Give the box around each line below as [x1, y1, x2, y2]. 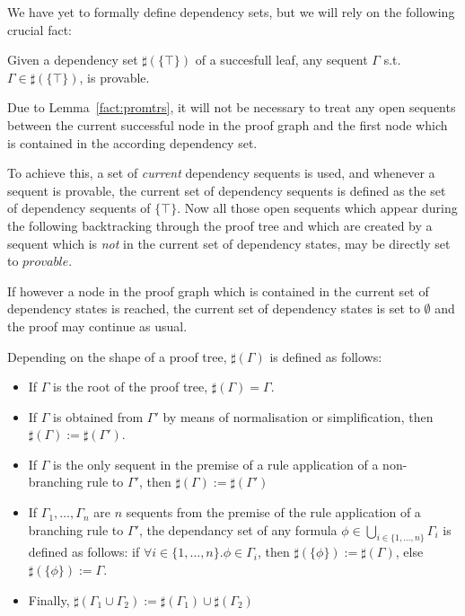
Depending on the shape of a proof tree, [7, 347, 227, 365]
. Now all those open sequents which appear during [177, 198, 458, 217]
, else [395, 542, 424, 561]
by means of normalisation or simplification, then [162, 407, 434, 426]
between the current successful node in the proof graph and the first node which [7, 115, 448, 134]
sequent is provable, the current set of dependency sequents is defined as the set [7, 180, 446, 199]
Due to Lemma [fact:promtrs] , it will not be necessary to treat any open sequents [7, 98, 456, 117]
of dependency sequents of [7, 198, 151, 217]
